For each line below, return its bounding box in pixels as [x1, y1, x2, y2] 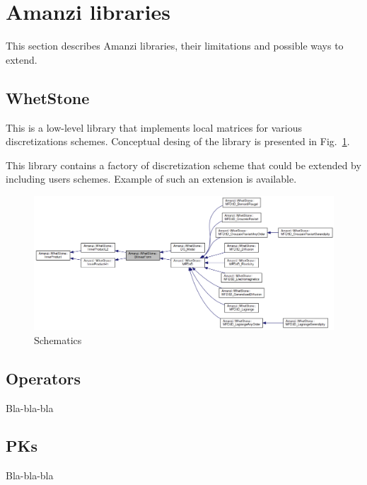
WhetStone [6, 86, 90, 108]
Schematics [34, 332, 82, 347]
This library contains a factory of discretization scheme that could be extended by [6, 157, 361, 172]
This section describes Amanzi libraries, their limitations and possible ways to [6, 38, 344, 53]
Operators [6, 367, 81, 389]
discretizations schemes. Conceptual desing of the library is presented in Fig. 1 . [6, 134, 350, 149]
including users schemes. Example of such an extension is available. [6, 171, 297, 186]
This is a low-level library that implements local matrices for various [6, 120, 302, 135]
